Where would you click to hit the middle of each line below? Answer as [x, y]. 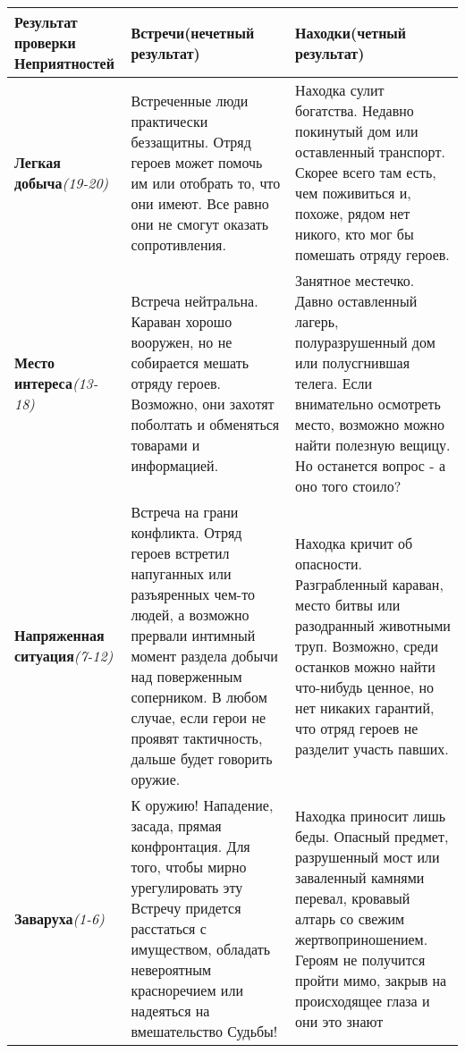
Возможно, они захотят [203, 404]
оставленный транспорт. [370, 152]
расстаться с [169, 928]
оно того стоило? [348, 486]
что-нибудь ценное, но [365, 687]
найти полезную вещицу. [373, 445]
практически [169, 121]
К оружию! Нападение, [202, 805]
